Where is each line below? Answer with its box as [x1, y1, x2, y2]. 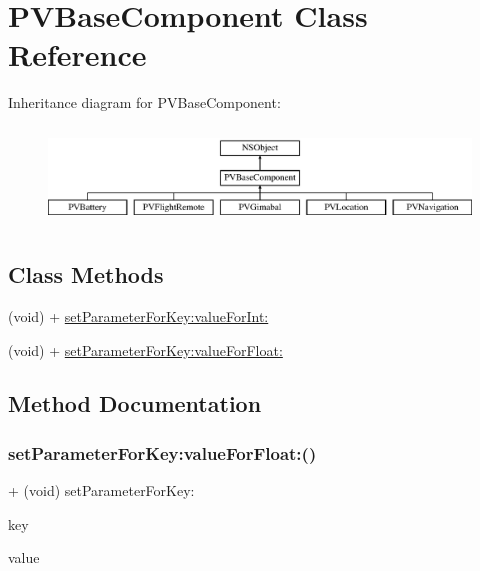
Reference [8, 34, 147, 75]
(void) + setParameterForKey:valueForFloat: [8, 339, 283, 360]
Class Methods [8, 259, 164, 290]
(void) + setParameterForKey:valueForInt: [8, 305, 269, 326]
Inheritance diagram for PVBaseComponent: [8, 92, 281, 113]
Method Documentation [8, 388, 262, 419]
